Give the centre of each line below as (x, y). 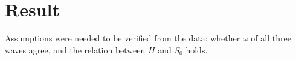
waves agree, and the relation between (75, 49)
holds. (197, 49)
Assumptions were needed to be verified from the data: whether (123, 38)
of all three (271, 38)
